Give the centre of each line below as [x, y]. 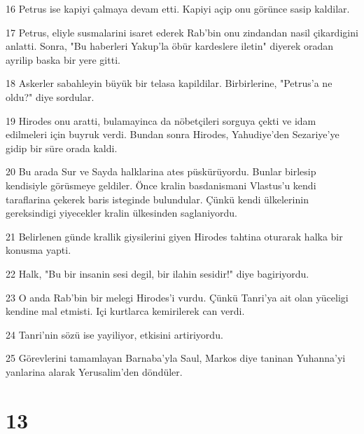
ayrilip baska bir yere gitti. [63, 59]
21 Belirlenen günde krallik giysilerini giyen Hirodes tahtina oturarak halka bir [174, 236]
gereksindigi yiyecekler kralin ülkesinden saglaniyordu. [121, 213]
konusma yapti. [38, 250]
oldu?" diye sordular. [50, 96]
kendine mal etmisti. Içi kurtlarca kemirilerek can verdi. [125, 311]
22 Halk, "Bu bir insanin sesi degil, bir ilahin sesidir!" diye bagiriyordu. [157, 273]
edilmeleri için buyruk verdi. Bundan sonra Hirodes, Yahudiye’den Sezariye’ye [173, 134]
